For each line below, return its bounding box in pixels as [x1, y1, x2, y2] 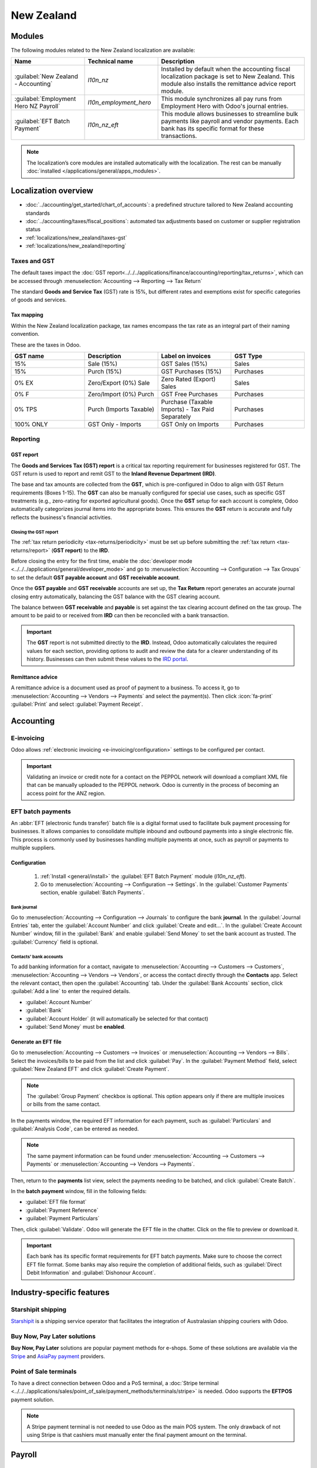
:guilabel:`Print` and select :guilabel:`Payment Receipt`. [11, 701, 143, 708]
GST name [14, 352, 44, 360]
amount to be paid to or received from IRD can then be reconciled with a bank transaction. [11, 612, 230, 619]
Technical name [87, 58, 133, 66]
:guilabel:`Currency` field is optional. [11, 938, 99, 945]
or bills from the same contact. [26, 1101, 101, 1108]
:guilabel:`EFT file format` [25, 1198, 87, 1206]
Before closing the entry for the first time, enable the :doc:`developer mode [11, 558, 193, 565]
